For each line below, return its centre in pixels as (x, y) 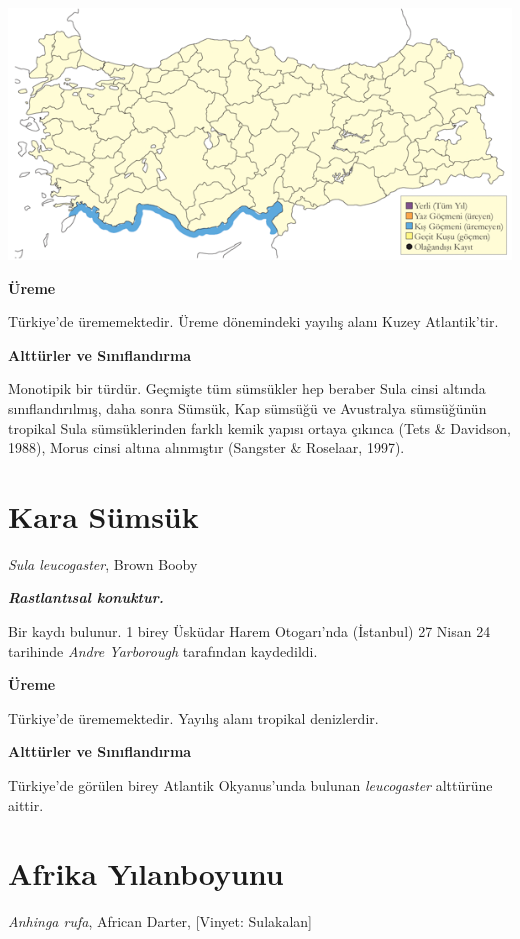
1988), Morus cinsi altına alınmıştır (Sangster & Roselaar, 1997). (206, 447)
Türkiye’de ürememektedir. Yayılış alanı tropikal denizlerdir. (193, 717)
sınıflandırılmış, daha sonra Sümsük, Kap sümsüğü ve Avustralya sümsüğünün (247, 407)
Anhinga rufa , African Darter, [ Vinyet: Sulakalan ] (160, 921)
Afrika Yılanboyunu (146, 873)
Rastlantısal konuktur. (86, 597)
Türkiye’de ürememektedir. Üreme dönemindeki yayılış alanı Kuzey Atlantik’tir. (253, 321)
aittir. (26, 804)
